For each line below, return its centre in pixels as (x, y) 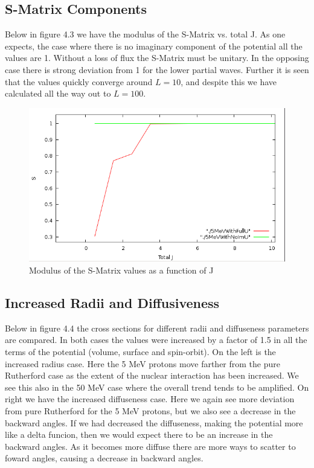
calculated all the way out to (58, 93)
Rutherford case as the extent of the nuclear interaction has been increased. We (152, 375)
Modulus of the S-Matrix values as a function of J (121, 270)
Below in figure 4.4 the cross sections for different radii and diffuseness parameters (157, 328)
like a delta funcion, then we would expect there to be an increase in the (139, 434)
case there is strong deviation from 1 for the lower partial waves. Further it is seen (157, 69)
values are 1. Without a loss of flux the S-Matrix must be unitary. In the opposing (157, 58)
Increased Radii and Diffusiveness (112, 303)
